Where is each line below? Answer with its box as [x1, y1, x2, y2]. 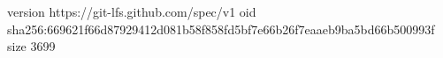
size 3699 [7, 37, 56, 55]
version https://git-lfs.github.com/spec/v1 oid [7, 3, 256, 20]
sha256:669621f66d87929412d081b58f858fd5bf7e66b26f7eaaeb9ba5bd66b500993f [7, 19, 435, 38]
